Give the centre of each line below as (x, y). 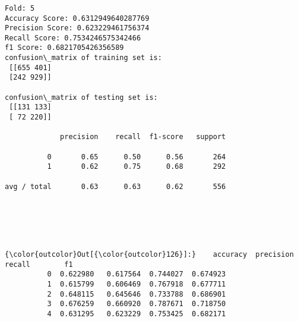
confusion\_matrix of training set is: (83, 58)
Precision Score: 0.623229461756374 (77, 28)
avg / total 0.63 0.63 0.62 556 (115, 186)
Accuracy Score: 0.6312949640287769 (77, 18)
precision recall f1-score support (143, 137)
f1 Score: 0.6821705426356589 (64, 48)
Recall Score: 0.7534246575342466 (73, 38)
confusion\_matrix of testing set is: (81, 97)
